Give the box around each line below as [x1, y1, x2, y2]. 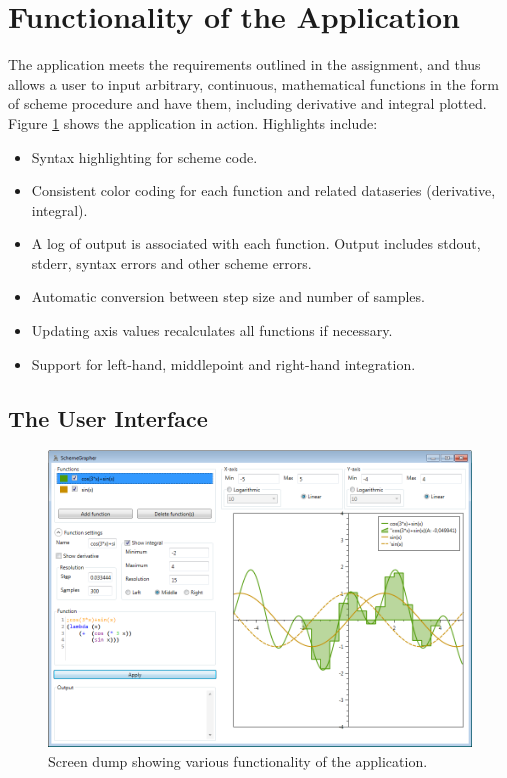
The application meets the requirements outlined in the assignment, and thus [8, 54, 481, 75]
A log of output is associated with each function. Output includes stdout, [31, 233, 481, 254]
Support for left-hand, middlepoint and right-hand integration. [31, 353, 416, 374]
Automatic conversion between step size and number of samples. [31, 286, 425, 307]
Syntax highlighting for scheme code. [31, 146, 258, 167]
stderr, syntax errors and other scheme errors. [31, 252, 312, 273]
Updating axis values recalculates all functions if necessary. [31, 320, 393, 341]
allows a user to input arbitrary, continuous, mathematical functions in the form [8, 73, 499, 94]
